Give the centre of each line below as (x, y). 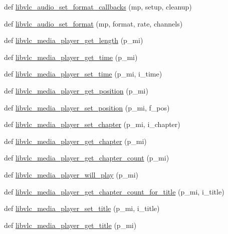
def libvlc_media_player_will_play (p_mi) (71, 174)
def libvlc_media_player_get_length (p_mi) (74, 40)
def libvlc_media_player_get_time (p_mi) (71, 57)
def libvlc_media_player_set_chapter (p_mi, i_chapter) (92, 124)
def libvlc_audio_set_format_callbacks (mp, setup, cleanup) (98, 6)
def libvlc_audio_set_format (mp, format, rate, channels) (93, 23)
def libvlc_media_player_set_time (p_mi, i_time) (83, 74)
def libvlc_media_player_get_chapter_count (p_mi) (87, 158)
